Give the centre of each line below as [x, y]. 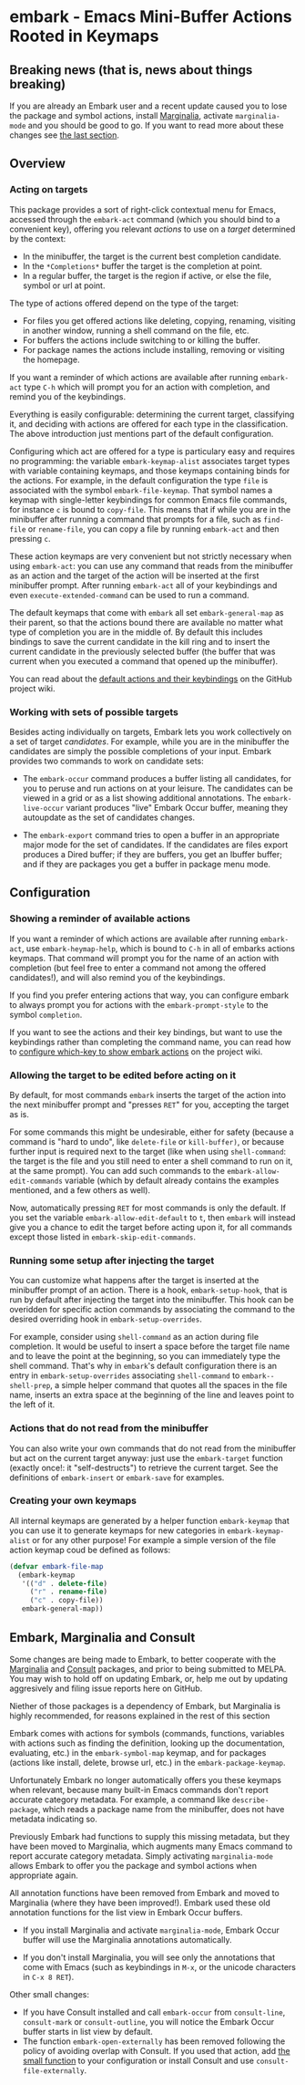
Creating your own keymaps [73, 1500]
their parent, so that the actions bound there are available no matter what [147, 622]
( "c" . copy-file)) [66, 1601]
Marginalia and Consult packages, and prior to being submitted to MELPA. [148, 1669]
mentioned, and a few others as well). [80, 1190]
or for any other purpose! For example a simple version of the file [153, 1540]
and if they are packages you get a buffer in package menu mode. [147, 864]
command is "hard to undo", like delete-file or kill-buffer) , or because [147, 1141]
